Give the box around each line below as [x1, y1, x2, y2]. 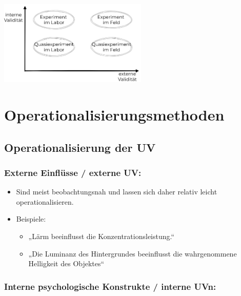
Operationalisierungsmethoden [4, 104, 225, 125]
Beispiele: [16, 213, 46, 224]
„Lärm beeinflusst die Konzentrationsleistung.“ [28, 230, 175, 241]
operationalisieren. [16, 196, 74, 207]
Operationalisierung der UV [4, 139, 156, 155]
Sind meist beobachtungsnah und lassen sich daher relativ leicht [16, 186, 217, 197]
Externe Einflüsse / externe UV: [4, 166, 142, 179]
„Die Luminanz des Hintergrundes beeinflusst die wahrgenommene [28, 248, 237, 259]
